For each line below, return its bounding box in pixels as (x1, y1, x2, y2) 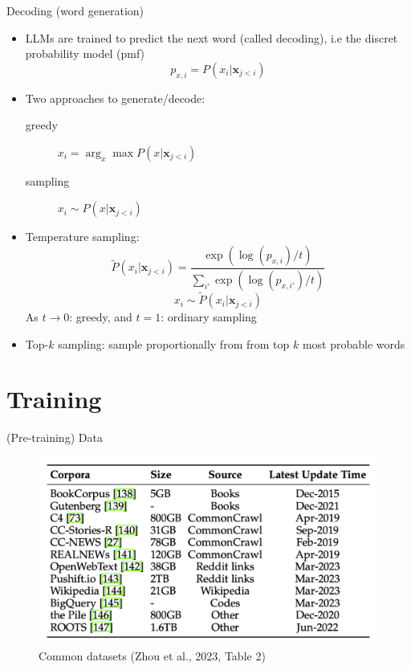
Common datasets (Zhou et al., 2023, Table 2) (39, 648, 266, 664)
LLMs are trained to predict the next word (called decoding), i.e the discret (25, 29, 398, 46)
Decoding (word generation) (6, 2, 144, 18)
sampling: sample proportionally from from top (58, 335, 290, 352)
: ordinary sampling (161, 308, 257, 325)
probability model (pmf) (25, 45, 145, 62)
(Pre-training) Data (6, 429, 103, 446)
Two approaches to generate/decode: (25, 89, 205, 106)
